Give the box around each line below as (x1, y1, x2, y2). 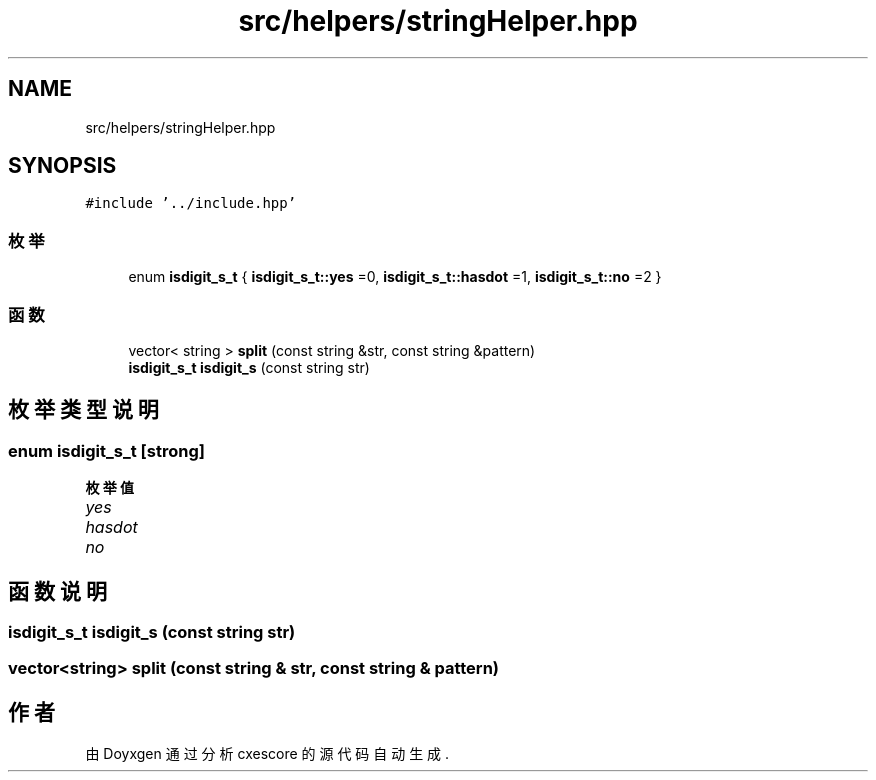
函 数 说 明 (8, 578, 107, 604)
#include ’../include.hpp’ (85, 195, 297, 212)
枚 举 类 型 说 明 (8, 397, 159, 423)
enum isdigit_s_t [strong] (8, 440, 205, 461)
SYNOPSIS (8, 153, 117, 179)
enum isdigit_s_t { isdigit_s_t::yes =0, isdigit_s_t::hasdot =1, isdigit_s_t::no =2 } (128, 268, 662, 286)
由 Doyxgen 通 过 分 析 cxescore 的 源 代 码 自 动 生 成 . (85, 745, 450, 763)
